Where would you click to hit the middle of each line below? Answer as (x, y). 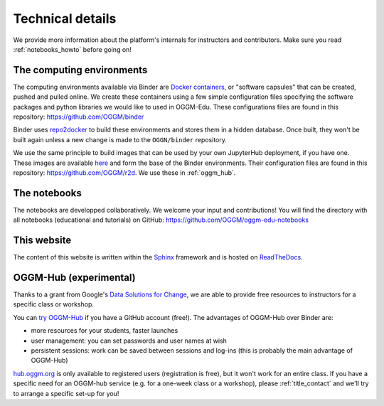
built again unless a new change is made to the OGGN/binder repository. (120, 139)
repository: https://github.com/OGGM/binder (79, 117)
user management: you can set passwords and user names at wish (129, 341)
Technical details (65, 18)
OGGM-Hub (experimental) (74, 277)
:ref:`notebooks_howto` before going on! (72, 49)
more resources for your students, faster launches (105, 331)
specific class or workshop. (54, 304)
